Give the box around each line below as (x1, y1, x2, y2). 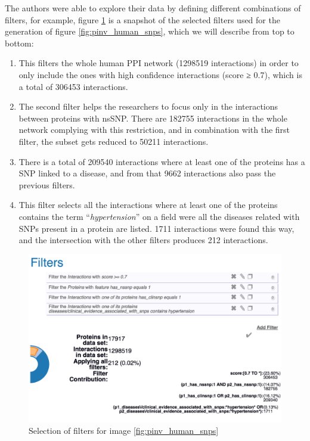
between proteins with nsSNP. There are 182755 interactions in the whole (18, 111, 287, 124)
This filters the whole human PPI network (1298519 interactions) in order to (18, 57, 299, 69)
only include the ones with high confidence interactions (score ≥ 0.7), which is (18, 68, 302, 80)
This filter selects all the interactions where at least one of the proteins (18, 198, 278, 211)
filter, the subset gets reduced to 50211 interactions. (18, 135, 209, 147)
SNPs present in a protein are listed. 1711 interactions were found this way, (18, 222, 294, 234)
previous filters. (18, 178, 75, 191)
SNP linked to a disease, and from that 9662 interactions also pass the (18, 167, 276, 179)
